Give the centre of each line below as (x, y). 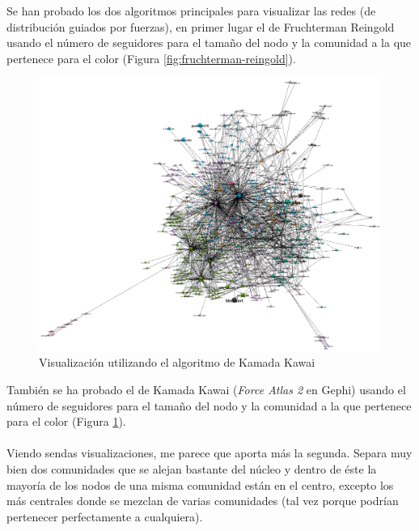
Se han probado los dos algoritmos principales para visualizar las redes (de (191, 11)
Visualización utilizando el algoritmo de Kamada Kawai (177, 362)
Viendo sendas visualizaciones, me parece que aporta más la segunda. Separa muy (209, 453)
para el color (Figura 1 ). (66, 421)
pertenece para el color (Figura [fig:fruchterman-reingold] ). (151, 58)
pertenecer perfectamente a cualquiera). (105, 516)
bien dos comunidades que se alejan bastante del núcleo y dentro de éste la (192, 468)
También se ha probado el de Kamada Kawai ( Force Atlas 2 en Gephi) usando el (206, 390)
